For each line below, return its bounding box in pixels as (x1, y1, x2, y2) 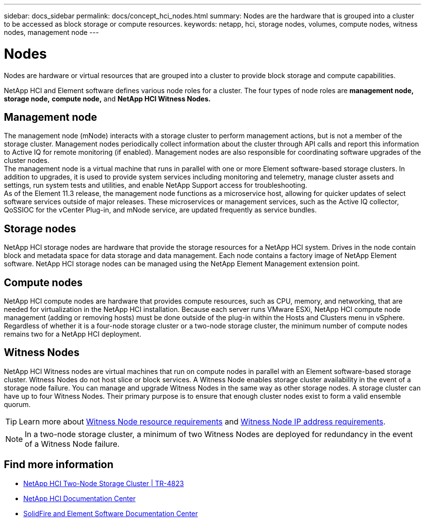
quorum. (4, 400, 31, 408)
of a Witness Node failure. (25, 439, 120, 449)
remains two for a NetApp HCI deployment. (4, 330, 142, 339)
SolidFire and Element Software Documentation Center (23, 509, 198, 518)
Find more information (4, 458, 114, 471)
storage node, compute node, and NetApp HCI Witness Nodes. (4, 94, 211, 103)
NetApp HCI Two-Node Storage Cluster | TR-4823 (23, 479, 184, 488)
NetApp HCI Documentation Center (23, 494, 136, 503)
